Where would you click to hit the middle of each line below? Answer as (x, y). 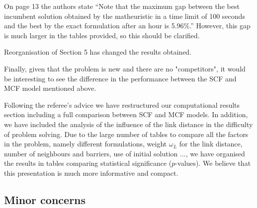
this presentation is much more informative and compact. (91, 173)
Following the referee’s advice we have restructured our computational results (122, 104)
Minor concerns (45, 199)
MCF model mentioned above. (50, 88)
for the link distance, (211, 144)
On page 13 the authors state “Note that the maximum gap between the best (122, 6)
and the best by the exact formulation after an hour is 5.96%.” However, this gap (127, 26)
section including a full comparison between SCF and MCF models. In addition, (126, 114)
